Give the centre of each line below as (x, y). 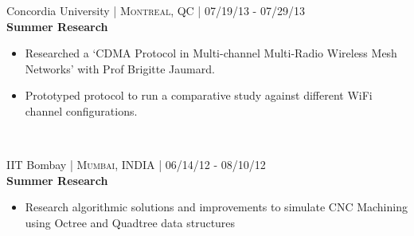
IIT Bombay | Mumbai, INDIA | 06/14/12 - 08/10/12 (136, 165)
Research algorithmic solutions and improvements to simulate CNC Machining (216, 207)
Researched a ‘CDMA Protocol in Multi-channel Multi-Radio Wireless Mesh (211, 53)
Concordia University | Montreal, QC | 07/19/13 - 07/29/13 (156, 10)
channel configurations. (81, 110)
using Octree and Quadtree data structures (130, 222)
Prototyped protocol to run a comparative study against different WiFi (199, 95)
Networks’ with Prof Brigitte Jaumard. (120, 68)
